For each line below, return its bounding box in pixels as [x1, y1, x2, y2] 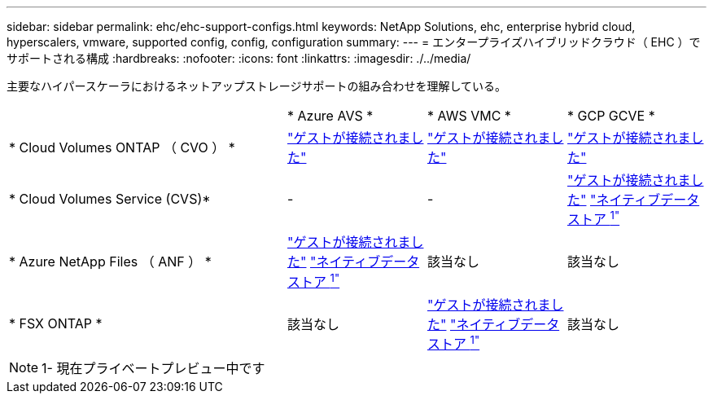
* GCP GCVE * [567, 108, 655, 124]
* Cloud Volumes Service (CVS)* [9, 191, 211, 208]
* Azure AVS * [287, 108, 374, 124]
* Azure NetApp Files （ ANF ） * [9, 253, 212, 270]
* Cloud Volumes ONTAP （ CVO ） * [9, 139, 235, 156]
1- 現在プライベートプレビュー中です [42, 359, 265, 376]
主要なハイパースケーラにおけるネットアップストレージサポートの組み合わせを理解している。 [7, 79, 507, 93]
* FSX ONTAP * [9, 314, 103, 332]
